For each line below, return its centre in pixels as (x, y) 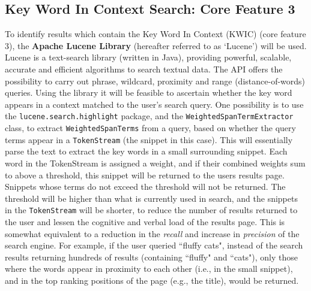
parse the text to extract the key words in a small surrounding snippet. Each (146, 151)
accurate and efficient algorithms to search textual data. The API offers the (144, 69)
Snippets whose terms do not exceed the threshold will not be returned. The (145, 187)
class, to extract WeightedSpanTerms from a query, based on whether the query (150, 128)
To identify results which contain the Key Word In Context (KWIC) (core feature (155, 34)
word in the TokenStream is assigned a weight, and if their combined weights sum (155, 163)
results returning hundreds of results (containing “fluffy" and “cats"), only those (152, 257)
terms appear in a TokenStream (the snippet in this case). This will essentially (149, 139)
